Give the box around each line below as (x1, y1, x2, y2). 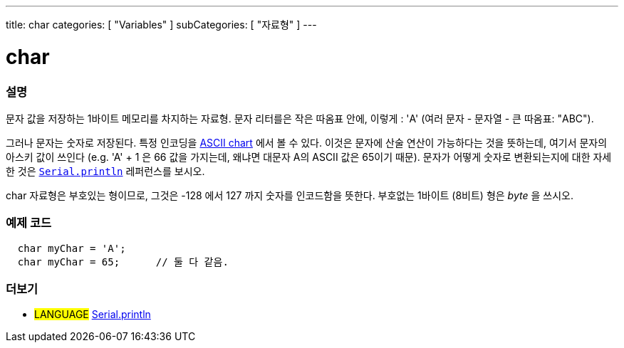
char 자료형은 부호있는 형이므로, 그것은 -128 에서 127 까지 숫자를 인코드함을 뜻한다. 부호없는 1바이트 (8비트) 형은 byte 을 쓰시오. (6, 189, 573, 201)
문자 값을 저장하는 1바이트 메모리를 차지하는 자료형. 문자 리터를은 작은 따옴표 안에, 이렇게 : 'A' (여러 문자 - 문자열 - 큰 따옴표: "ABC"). (6, 112, 594, 125)
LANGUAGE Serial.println (34, 308, 151, 321)
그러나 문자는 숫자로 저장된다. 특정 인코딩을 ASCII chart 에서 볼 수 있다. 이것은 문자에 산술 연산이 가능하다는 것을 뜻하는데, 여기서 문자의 (6, 136, 608, 149)
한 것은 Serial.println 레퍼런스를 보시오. (6, 164, 205, 177)
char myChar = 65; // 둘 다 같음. (17, 255, 229, 268)
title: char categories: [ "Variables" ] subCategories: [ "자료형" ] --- (6, 19, 317, 31)
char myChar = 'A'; (17, 242, 126, 254)
